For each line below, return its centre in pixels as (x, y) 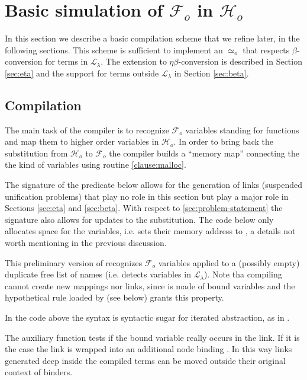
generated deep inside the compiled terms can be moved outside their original (145, 360)
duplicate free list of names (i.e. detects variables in (98, 274)
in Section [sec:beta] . (211, 73)
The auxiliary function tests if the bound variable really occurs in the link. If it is (152, 337)
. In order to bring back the (224, 141)
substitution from (36, 153)
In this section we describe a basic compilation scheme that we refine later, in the (152, 38)
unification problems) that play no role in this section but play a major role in (147, 196)
